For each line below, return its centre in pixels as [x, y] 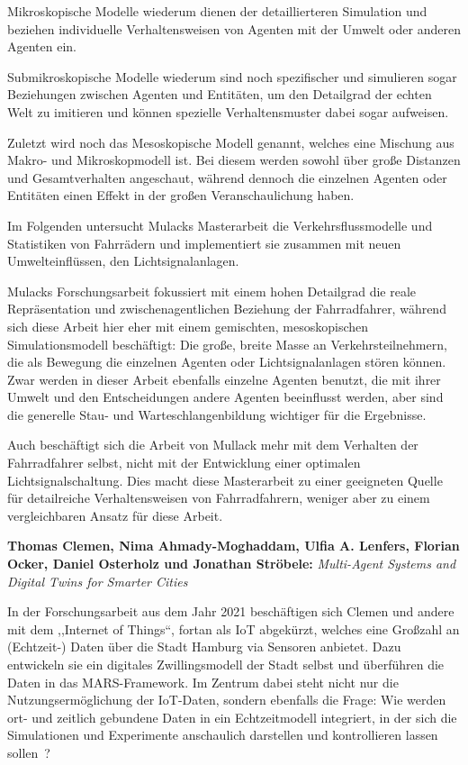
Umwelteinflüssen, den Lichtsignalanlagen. [123, 261]
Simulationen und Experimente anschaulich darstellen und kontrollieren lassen [223, 735]
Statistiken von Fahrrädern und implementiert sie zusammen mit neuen [204, 243]
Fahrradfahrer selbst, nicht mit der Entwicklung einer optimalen [184, 463]
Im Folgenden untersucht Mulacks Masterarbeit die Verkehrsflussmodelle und [220, 225]
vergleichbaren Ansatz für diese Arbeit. [115, 515]
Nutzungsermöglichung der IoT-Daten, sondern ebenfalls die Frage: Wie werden [227, 700]
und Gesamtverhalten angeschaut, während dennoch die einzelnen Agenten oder [227, 177]
